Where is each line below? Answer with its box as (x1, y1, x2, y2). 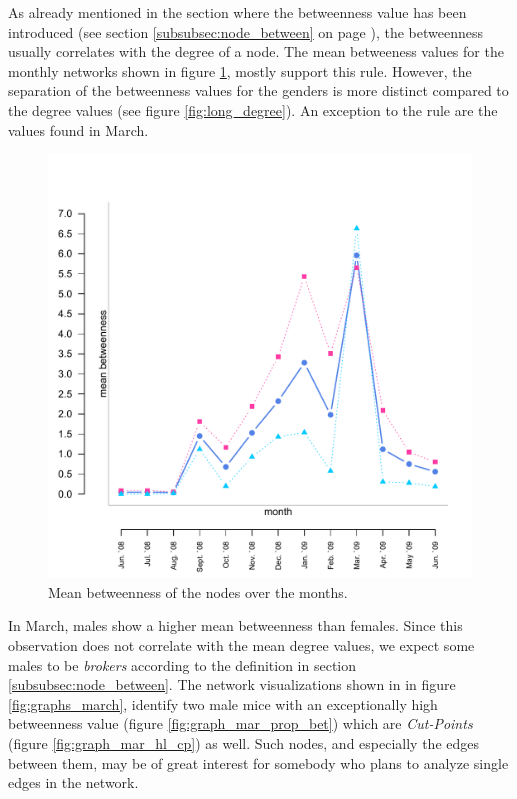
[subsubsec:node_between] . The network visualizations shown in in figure (8, 674, 456, 695)
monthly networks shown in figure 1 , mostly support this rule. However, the (8, 60, 472, 81)
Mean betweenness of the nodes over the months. (48, 581, 348, 602)
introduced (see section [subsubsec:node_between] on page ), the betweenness (8, 21, 483, 42)
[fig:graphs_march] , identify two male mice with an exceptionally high (8, 693, 438, 714)
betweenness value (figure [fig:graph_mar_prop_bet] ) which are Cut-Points (8, 713, 473, 734)
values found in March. (8, 119, 149, 140)
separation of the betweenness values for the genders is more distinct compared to (8, 80, 509, 101)
